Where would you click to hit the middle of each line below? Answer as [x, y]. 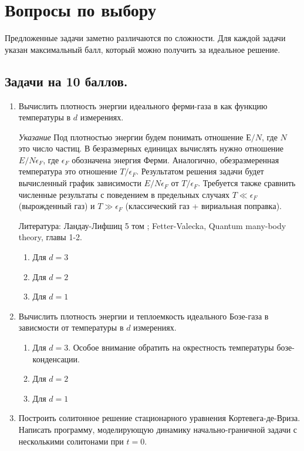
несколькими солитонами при [71, 441]
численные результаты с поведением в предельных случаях [124, 194]
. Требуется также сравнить [247, 183]
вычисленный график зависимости [80, 183]
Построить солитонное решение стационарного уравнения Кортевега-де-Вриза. [159, 418]
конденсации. [56, 359]
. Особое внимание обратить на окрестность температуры [171, 347]
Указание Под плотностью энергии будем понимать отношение [131, 137]
